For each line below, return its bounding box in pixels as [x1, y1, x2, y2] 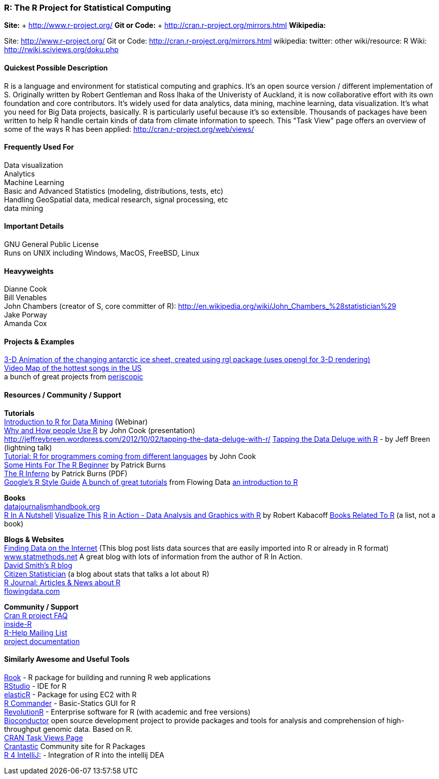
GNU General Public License [4, 240, 99, 249]
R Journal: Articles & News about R [4, 578, 121, 587]
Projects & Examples [4, 337, 75, 346]
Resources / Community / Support [4, 391, 122, 400]
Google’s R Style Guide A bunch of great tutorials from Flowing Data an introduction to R [4, 477, 298, 486]
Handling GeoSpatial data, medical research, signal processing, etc [4, 195, 228, 204]
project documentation [4, 636, 80, 646]
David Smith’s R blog [4, 560, 72, 570]
